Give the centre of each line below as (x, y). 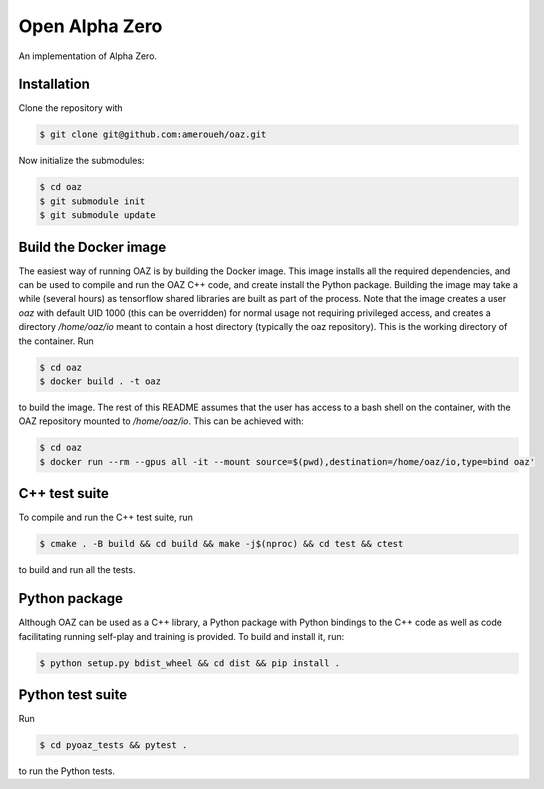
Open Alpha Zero (90, 26)
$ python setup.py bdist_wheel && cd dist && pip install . (190, 663)
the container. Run (56, 341)
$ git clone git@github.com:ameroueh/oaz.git (153, 134)
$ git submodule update (98, 215)
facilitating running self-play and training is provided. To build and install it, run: (181, 636)
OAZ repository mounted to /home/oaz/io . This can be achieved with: (161, 421)
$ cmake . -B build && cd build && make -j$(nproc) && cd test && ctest (221, 544)
